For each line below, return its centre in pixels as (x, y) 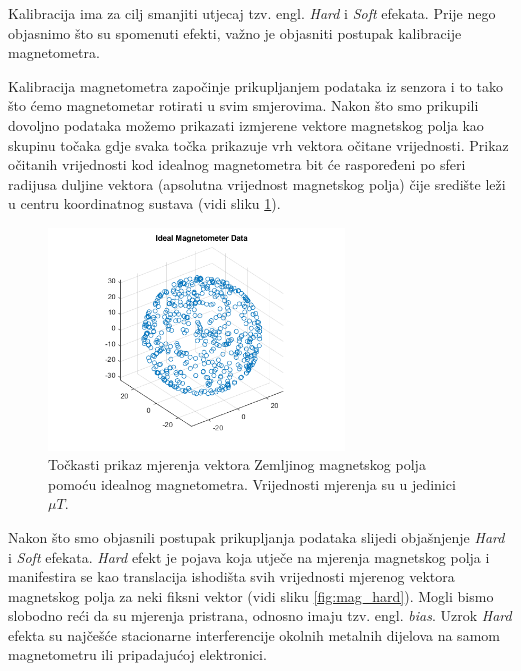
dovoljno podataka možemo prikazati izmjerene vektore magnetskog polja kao (246, 124)
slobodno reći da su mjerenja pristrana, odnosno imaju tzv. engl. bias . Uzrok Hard (260, 615)
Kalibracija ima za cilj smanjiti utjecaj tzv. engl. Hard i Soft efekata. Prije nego (252, 13)
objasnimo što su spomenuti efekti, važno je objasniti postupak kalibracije (235, 32)
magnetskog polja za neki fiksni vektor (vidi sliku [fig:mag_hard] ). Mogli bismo (251, 595)
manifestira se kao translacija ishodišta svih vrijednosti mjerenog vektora (231, 576)
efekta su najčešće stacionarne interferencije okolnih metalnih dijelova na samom (254, 634)
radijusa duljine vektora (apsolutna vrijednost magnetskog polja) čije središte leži (257, 183)
